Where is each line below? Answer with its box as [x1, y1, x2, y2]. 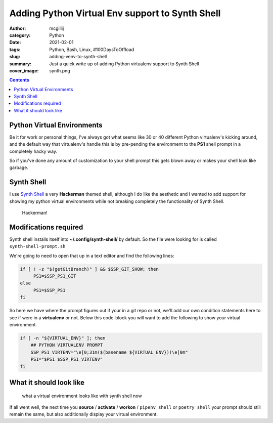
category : [9, 32, 31, 38]
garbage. [9, 164, 29, 171]
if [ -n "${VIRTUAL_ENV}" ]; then [20, 335, 106, 341]
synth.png [49, 67, 70, 73]
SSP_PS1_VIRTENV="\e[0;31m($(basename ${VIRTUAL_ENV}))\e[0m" [30, 349, 188, 355]
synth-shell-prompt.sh [9, 243, 66, 249]
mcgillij [49, 25, 64, 31]
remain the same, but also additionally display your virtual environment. [9, 411, 158, 417]
